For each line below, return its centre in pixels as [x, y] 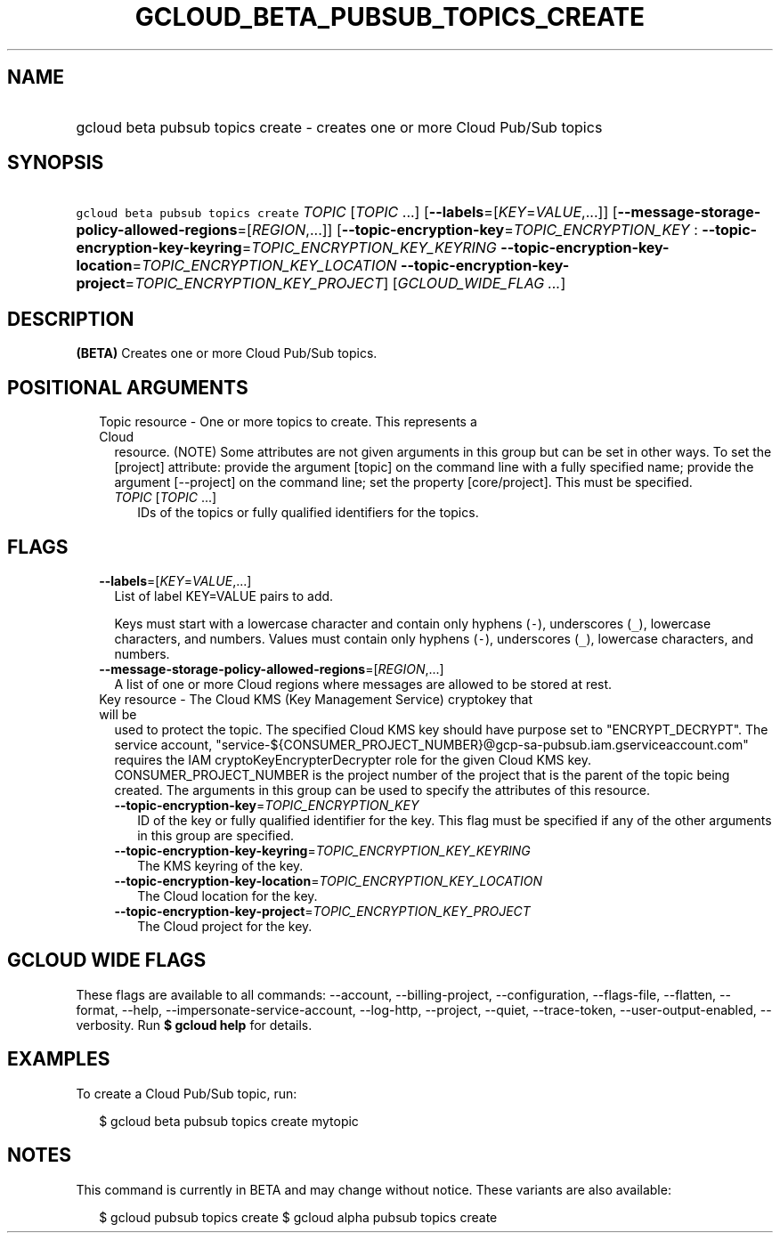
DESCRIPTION [71, 319]
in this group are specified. [216, 835]
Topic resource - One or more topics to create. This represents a [288, 422]
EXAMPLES [59, 1059]
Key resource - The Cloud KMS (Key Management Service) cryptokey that [316, 699]
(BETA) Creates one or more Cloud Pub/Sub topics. [227, 353]
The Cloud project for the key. [225, 926]
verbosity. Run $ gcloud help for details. [194, 1025]
